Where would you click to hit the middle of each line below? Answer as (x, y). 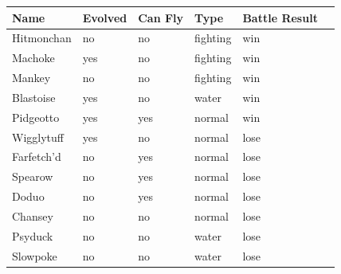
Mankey (31, 78)
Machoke (33, 58)
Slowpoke (35, 255)
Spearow (33, 176)
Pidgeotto (36, 117)
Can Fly (161, 17)
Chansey (33, 215)
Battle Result (280, 17)
